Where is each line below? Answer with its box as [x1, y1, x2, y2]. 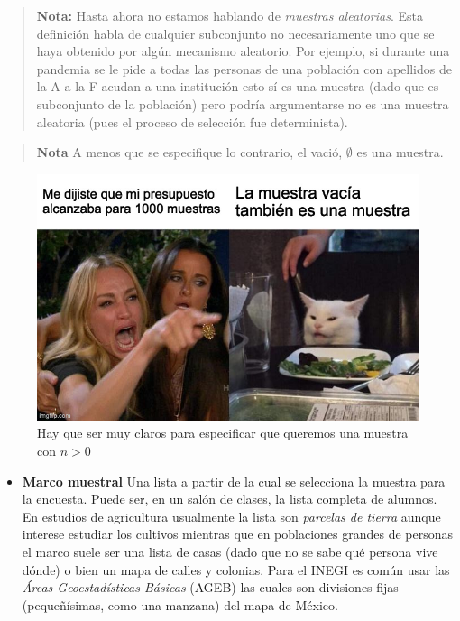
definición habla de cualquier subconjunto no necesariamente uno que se [36, 23, 435, 42]
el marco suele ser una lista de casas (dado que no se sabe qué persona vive [22, 542, 438, 561]
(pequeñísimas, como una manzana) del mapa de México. [22, 595, 338, 614]
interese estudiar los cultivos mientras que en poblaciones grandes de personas [22, 524, 454, 543]
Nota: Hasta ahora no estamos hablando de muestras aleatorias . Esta [36, 6, 423, 24]
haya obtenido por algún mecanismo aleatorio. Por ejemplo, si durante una [36, 42, 450, 60]
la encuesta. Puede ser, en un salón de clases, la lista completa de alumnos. [22, 489, 437, 508]
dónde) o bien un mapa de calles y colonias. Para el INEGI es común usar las [22, 560, 450, 579]
